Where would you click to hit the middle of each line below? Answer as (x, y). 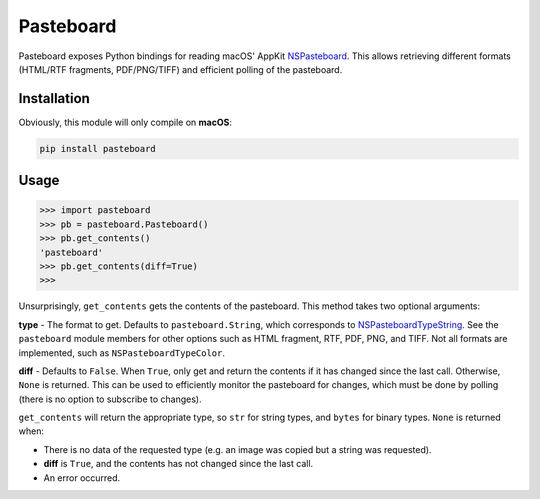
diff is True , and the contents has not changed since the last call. (178, 464)
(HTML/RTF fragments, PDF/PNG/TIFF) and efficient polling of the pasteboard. (180, 69)
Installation (54, 98)
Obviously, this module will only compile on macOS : (125, 122)
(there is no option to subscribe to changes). (110, 399)
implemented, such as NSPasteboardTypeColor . (121, 352)
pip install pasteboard (98, 148)
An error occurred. (82, 477)
